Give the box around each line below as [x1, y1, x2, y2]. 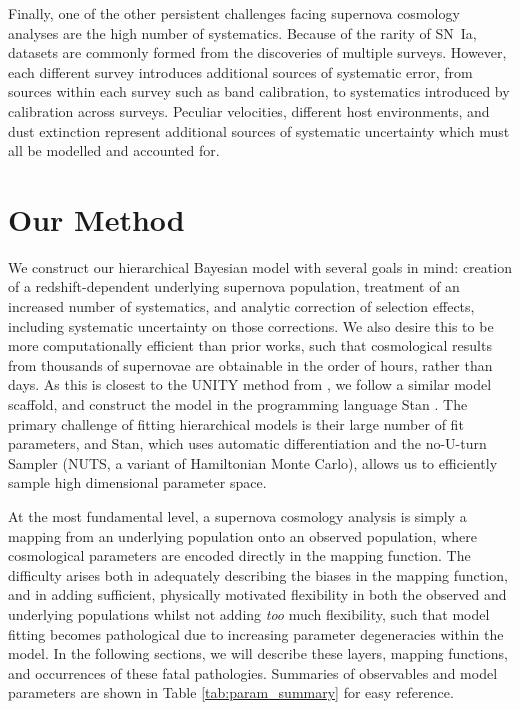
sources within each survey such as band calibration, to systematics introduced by [8, 81, 510, 102]
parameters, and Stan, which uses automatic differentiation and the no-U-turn [8, 433, 487, 454]
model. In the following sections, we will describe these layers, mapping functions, [8, 643, 508, 664]
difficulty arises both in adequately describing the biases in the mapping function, [8, 564, 508, 585]
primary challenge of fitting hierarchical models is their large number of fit [8, 413, 464, 434]
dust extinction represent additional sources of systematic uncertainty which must [8, 120, 510, 141]
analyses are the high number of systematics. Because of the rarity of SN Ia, [8, 22, 477, 43]
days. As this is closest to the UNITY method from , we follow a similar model [8, 374, 492, 395]
